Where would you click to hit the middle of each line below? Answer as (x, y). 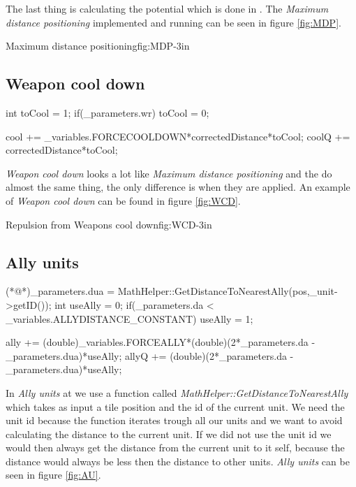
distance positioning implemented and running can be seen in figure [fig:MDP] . (173, 22)
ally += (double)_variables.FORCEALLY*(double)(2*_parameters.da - (161, 342)
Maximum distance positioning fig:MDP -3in (98, 46)
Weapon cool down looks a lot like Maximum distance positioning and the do (169, 173)
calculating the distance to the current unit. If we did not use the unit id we (169, 434)
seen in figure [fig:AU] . (53, 475)
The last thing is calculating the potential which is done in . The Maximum (167, 8)
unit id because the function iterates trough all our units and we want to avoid (174, 420)
